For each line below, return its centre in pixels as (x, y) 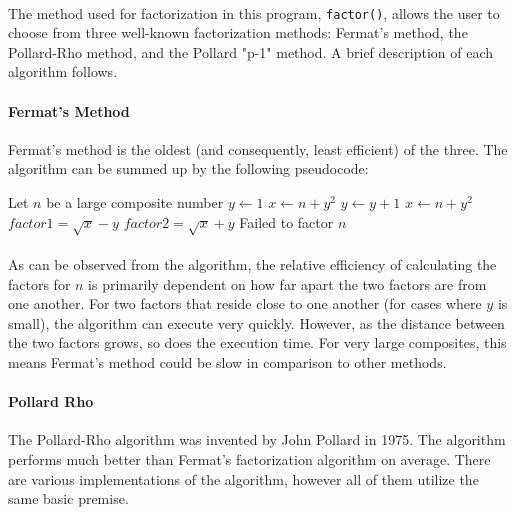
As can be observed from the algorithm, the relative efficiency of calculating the (252, 263)
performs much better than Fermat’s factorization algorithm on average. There (249, 458)
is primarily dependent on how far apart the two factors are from (287, 283)
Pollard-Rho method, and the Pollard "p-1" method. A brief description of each (251, 51)
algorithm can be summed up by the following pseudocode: (188, 168)
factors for (39, 283)
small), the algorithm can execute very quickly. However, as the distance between (256, 322)
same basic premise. (68, 498)
